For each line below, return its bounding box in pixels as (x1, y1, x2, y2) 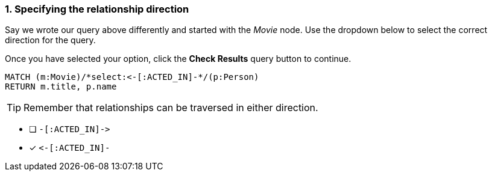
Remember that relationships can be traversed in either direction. (24, 102, 318, 114)
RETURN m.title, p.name (5, 82, 117, 92)
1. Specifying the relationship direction (5, 3, 189, 15)
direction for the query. (5, 35, 96, 46)
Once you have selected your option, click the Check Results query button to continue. (5, 53, 352, 64)
